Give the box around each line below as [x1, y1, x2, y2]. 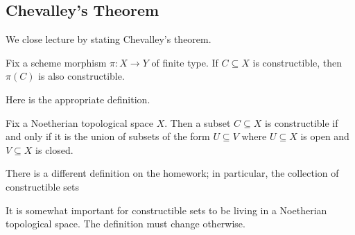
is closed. [35, 142, 73, 157]
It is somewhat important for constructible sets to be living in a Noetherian [6, 202, 327, 217]
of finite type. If [151, 55, 218, 69]
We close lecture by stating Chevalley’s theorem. [6, 32, 211, 46]
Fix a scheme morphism [6, 55, 107, 69]
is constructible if [264, 115, 338, 130]
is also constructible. [38, 69, 125, 83]
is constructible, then [252, 55, 343, 69]
